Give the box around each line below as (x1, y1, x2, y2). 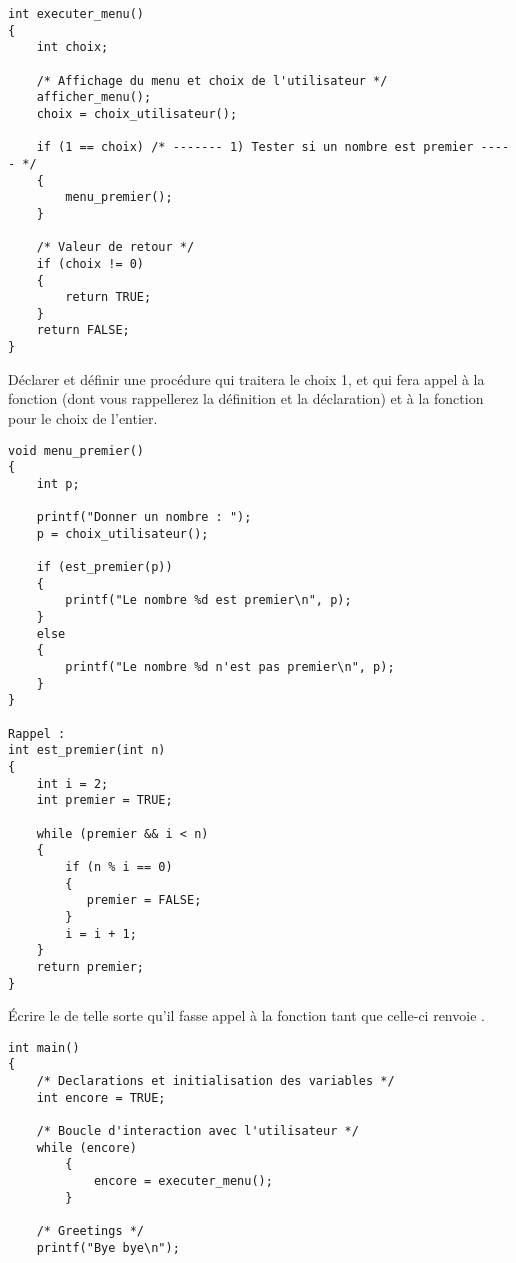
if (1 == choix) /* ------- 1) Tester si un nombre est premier (36, 140, 474, 155)
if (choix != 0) (36, 256, 145, 271)
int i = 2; (36, 776, 109, 791)
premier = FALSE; (86, 893, 202, 908)
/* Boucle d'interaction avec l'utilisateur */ (36, 1124, 359, 1139)
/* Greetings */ (36, 1224, 145, 1239)
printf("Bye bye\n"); (36, 1240, 180, 1255)
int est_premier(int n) (8, 743, 166, 758)
